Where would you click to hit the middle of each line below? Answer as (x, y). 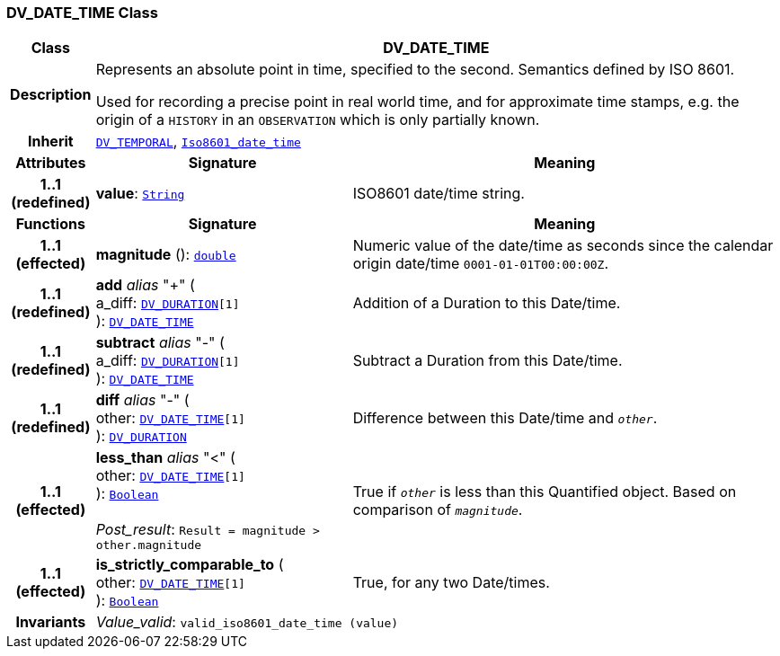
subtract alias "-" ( (160, 343)
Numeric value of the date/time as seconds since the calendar (563, 246)
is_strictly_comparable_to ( (190, 565)
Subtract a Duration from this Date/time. (487, 361)
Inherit (50, 142)
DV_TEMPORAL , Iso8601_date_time (198, 142)
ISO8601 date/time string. (439, 194)
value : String (140, 194)
